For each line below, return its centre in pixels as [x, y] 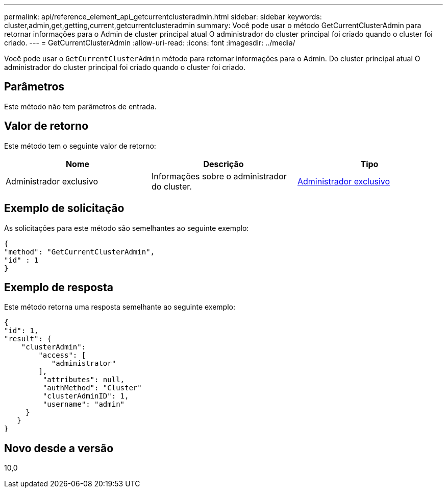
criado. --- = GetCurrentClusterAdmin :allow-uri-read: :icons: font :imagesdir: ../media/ [150, 43]
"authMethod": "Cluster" [92, 388]
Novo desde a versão [59, 448]
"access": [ [62, 355]
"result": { [28, 339]
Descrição [224, 164]
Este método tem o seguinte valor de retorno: [80, 146]
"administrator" [84, 364]
